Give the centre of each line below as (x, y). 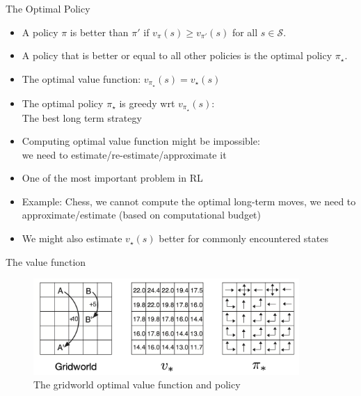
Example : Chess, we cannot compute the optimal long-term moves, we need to (189, 201)
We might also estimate (72, 238)
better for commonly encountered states (243, 238)
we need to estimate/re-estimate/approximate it (124, 154)
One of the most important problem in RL (112, 178)
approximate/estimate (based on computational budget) (142, 215)
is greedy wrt (147, 103)
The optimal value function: (81, 78)
